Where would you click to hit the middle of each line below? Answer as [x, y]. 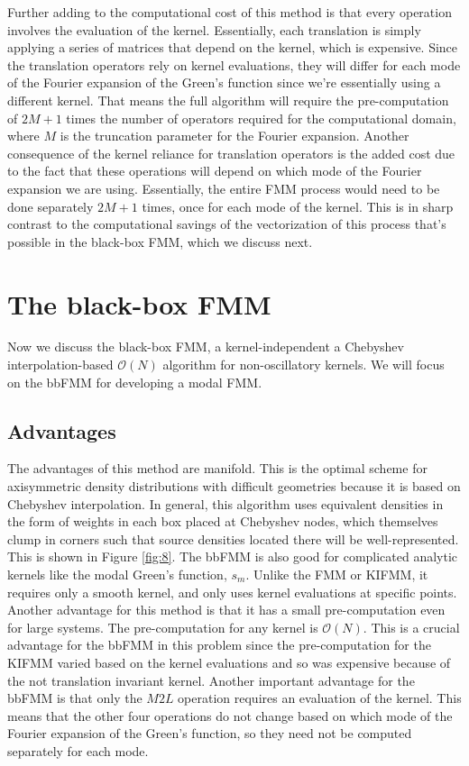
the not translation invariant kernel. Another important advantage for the [211, 680]
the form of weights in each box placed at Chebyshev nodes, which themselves [223, 521]
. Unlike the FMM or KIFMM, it [337, 574]
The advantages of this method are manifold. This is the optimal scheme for [217, 468]
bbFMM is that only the [75, 698]
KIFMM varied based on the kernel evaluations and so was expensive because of [229, 662]
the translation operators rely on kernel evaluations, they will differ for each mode [234, 64]
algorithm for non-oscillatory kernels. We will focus [303, 365]
